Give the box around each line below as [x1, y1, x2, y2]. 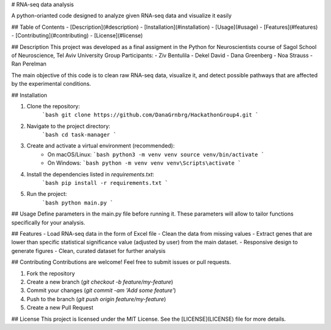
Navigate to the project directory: [26, 122, 110, 130]
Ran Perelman [11, 60, 47, 67]
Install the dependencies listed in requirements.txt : [26, 170, 154, 178]
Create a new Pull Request [26, 304, 94, 312]
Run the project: [26, 190, 67, 198]
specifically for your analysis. [11, 219, 86, 226]
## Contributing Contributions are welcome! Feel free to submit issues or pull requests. [11, 258, 231, 266]
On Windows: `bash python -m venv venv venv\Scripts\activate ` [47, 159, 242, 167]
